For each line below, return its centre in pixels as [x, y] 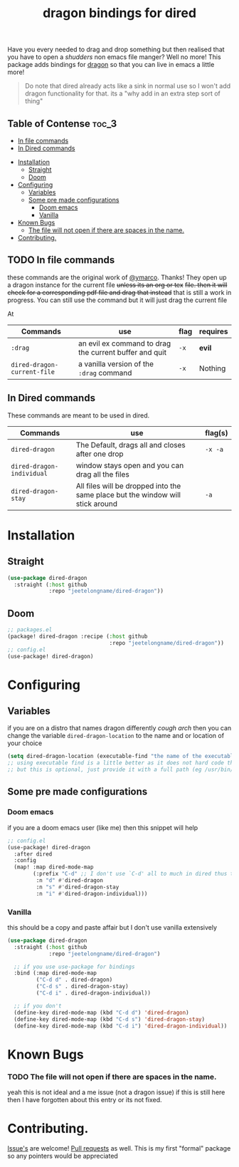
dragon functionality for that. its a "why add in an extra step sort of [122, 93]
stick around [96, 504]
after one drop [100, 454]
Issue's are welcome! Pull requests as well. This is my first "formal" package [119, 1148]
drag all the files [102, 474]
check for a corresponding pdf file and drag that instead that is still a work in [119, 292]
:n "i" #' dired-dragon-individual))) [92, 893]
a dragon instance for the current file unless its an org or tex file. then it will [117, 285]
